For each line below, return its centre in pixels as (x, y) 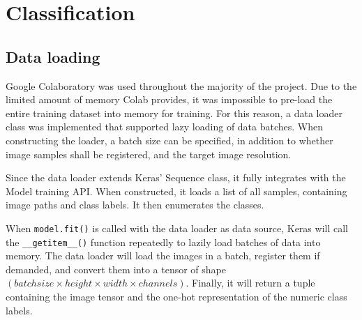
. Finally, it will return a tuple (250, 283)
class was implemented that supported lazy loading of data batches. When (165, 127)
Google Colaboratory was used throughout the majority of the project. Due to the (181, 85)
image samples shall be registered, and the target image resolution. (149, 154)
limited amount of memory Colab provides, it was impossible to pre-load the (169, 99)
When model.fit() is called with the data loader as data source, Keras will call (177, 228)
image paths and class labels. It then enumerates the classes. (135, 205)
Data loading (53, 56)
